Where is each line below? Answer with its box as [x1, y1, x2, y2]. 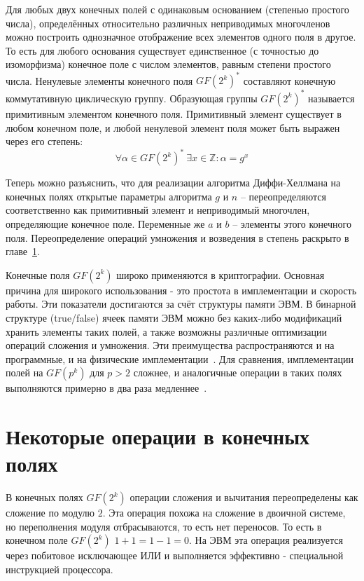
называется [308, 90, 355, 105]
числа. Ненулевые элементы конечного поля [6, 73, 193, 88]
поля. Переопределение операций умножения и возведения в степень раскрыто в [6, 230, 349, 245]
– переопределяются [240, 189, 326, 203]
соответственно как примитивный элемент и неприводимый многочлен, [6, 203, 310, 217]
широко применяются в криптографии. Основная [116, 267, 325, 282]
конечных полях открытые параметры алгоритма [6, 189, 212, 203]
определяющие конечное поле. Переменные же [6, 217, 205, 231]
